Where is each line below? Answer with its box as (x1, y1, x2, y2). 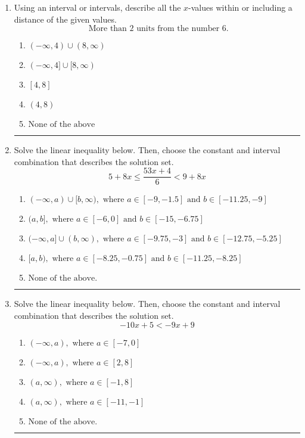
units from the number (136, 24, 220, 33)
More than (88, 24, 127, 33)
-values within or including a (188, 1, 292, 13)
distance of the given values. (14, 13, 117, 25)
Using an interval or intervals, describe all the (14, 1, 181, 13)
